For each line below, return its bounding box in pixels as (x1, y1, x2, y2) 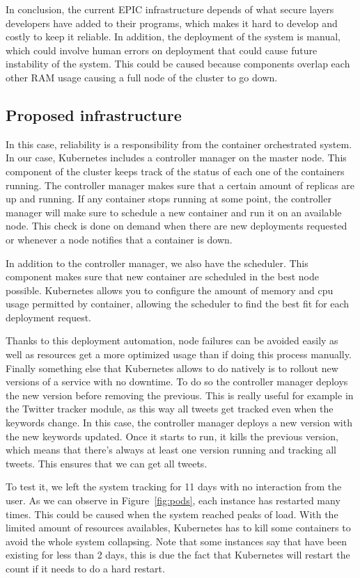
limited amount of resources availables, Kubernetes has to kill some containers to (6, 520, 351, 535)
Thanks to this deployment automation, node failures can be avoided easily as (6, 333, 338, 348)
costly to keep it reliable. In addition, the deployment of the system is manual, (6, 29, 341, 44)
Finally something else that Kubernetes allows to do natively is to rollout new (6, 360, 338, 375)
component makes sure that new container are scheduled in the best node (6, 269, 319, 284)
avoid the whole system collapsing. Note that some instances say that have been (6, 533, 347, 548)
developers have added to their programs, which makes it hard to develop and (6, 15, 338, 30)
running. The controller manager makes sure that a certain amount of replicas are (6, 177, 355, 192)
